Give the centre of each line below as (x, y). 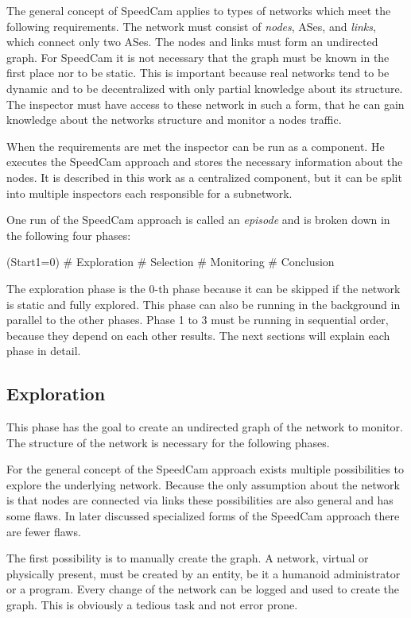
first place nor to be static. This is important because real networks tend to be (198, 73)
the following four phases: (69, 235)
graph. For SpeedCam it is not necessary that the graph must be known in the (198, 57)
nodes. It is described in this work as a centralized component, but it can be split (204, 177)
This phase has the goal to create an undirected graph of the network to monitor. (205, 427)
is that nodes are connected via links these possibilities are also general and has (200, 500)
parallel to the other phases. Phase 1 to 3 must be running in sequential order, (198, 320)
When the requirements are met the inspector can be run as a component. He (196, 146)
